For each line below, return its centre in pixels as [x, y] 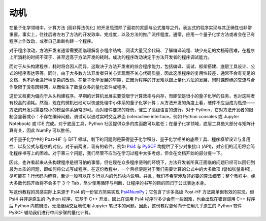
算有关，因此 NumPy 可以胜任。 [41, 130]
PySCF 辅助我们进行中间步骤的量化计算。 [51, 213]
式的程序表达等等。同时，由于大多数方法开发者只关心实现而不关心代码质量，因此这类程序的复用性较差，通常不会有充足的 [132, 73]
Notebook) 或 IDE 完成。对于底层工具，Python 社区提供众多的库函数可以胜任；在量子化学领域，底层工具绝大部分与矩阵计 [132, 124]
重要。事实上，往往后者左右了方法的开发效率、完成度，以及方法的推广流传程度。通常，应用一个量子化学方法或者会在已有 [132, 34]
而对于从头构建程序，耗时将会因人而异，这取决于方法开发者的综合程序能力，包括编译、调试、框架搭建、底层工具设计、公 [132, 66]
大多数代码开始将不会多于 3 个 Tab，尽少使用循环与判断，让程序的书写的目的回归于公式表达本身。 [109, 183]
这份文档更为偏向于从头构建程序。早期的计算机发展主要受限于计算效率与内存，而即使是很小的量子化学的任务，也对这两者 [132, 96]
